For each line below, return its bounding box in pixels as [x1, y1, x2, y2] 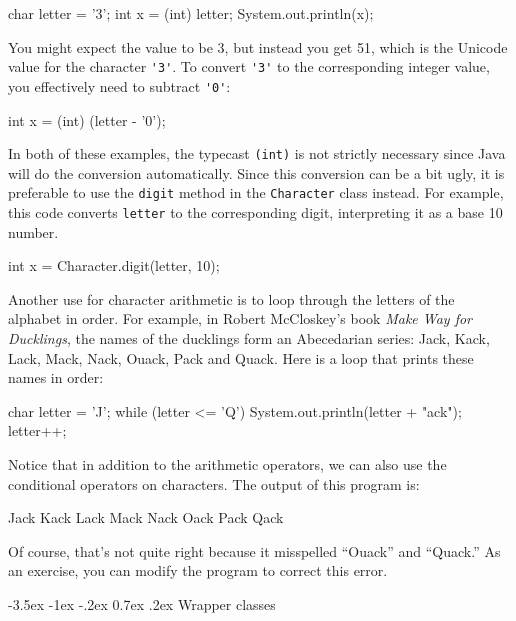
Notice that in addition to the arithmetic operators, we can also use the [8, 454, 447, 474]
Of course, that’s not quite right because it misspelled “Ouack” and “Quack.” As [8, 540, 501, 561]
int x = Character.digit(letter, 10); [8, 255, 220, 276]
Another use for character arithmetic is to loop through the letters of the [8, 288, 455, 309]
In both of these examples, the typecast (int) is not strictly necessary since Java [8, 143, 506, 164]
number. [8, 221, 59, 242]
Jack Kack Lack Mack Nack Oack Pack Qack [8, 507, 284, 528]
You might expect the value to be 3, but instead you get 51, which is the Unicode [8, 36, 508, 57]
